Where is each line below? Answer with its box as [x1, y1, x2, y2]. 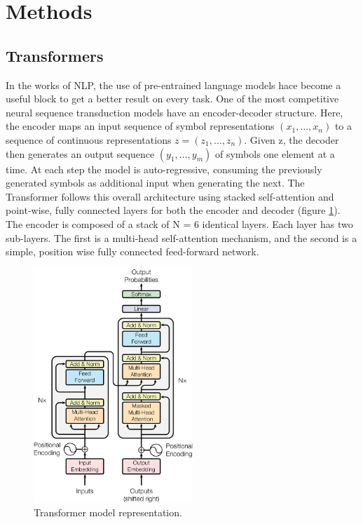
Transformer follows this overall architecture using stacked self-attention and [6, 189, 334, 203]
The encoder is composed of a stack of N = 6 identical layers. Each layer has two [6, 216, 353, 231]
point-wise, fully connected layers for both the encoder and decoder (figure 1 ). [6, 203, 341, 217]
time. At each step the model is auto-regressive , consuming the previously [6, 161, 322, 176]
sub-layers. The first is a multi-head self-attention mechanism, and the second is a [6, 230, 357, 245]
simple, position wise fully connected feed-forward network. [6, 244, 259, 259]
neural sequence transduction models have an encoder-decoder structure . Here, [6, 105, 343, 119]
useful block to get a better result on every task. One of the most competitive [6, 91, 339, 106]
